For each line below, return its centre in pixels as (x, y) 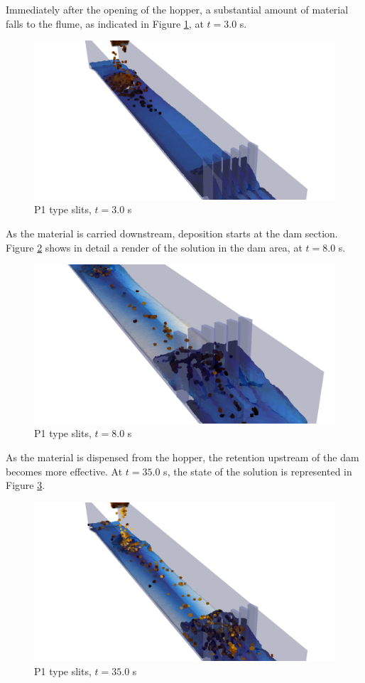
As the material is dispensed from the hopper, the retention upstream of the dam (182, 457)
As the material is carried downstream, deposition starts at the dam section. (172, 233)
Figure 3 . (26, 485)
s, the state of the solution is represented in (258, 471)
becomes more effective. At (64, 471)
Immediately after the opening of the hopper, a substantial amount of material (177, 9)
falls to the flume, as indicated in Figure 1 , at (105, 23)
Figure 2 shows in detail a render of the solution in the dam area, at (154, 247)
